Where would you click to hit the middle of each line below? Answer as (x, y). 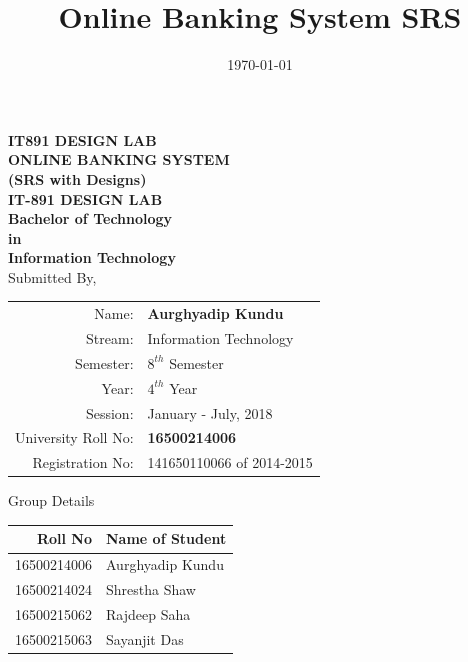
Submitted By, (52, 276)
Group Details (51, 500)
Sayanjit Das (145, 638)
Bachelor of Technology (90, 218)
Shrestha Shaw (151, 589)
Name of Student (166, 538)
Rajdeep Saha (148, 614)
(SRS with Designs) (77, 178)
